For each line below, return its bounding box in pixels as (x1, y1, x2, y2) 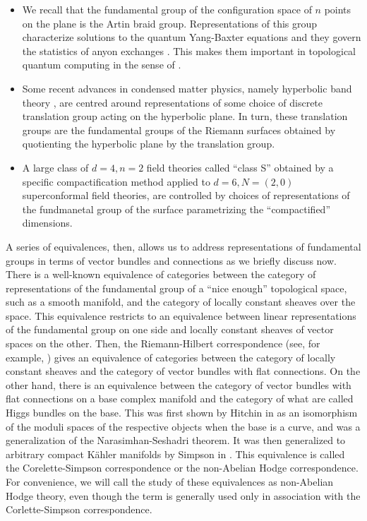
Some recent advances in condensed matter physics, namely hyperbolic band (22, 80, 352, 95)
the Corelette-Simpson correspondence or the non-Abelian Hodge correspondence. (6, 460, 359, 475)
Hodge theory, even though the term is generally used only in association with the (6, 488, 361, 503)
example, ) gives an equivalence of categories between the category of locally (6, 349, 336, 364)
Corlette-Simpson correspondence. (6, 502, 152, 517)
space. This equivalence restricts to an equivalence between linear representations (6, 308, 356, 323)
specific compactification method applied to (22, 174, 210, 188)
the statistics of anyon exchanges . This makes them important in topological (22, 43, 356, 58)
